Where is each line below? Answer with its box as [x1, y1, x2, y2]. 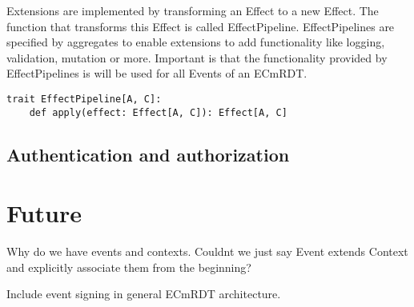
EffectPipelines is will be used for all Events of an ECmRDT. [6, 65, 307, 82]
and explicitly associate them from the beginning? [6, 258, 251, 275]
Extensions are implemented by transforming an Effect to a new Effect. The [6, 2, 379, 18]
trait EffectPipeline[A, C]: [6, 93, 162, 105]
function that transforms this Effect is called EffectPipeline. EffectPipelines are [6, 18, 395, 34]
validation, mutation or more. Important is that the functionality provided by [6, 49, 388, 66]
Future [6, 197, 82, 229]
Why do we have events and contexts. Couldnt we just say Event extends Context [6, 243, 408, 260]
